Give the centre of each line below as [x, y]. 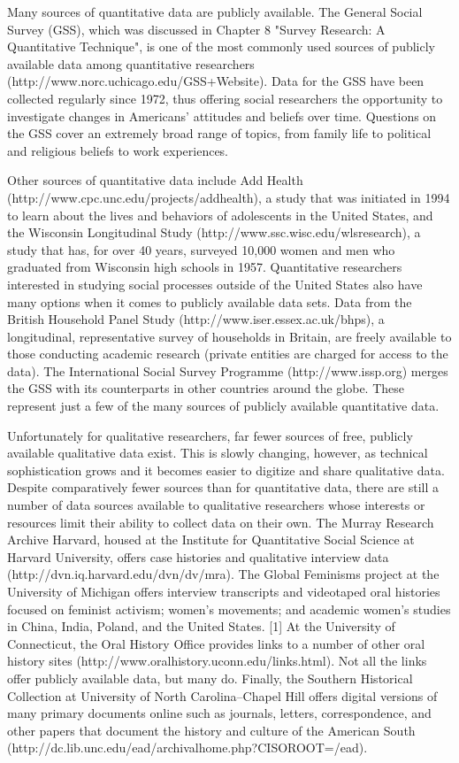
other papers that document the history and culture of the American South [211, 730]
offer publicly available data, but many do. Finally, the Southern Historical [210, 678]
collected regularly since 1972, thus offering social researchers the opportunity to [225, 98]
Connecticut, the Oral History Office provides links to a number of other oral [216, 643]
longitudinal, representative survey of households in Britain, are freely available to [229, 336]
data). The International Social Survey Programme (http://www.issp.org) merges [228, 370]
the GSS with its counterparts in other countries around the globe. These [206, 388]
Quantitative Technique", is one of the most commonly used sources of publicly [221, 46]
